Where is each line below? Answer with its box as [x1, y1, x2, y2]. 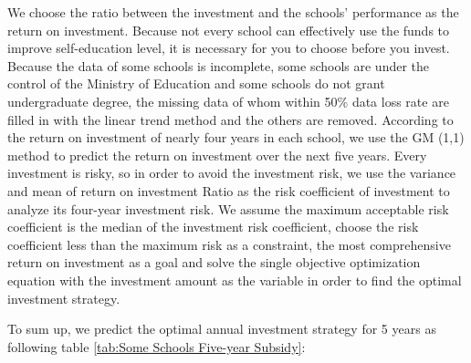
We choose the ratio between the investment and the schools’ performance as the [7, 3, 459, 21]
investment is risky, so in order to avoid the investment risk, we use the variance [7, 163, 456, 182]
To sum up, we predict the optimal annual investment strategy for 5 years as [7, 319, 436, 338]
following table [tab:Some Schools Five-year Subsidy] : [7, 337, 306, 356]
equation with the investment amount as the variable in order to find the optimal [7, 270, 462, 289]
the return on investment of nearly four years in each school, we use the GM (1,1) [7, 128, 465, 147]
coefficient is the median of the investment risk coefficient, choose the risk [7, 217, 419, 236]
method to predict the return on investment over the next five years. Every [7, 145, 427, 164]
